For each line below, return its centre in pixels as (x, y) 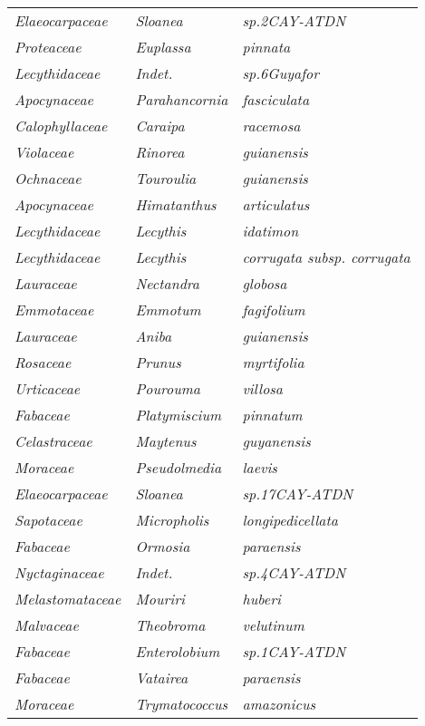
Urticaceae (48, 388)
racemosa (271, 126)
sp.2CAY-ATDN (294, 20)
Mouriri (160, 599)
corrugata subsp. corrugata (326, 257)
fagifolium (274, 310)
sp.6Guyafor (281, 73)
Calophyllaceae (61, 126)
